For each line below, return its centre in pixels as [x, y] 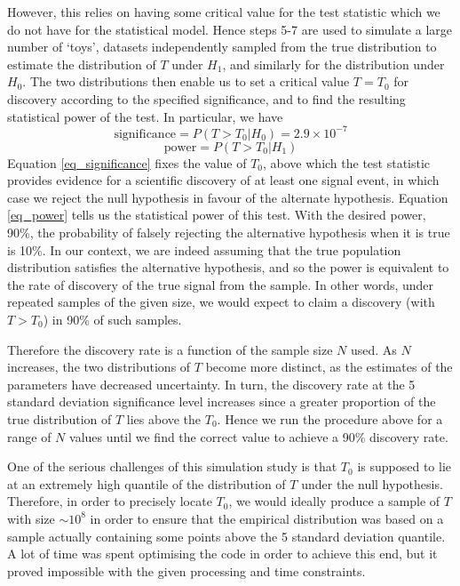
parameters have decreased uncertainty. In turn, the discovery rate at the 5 [211, 384]
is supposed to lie [404, 466]
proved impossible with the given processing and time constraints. [186, 570]
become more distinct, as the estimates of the [329, 367]
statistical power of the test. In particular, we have [145, 116]
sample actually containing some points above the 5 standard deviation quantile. [226, 536]
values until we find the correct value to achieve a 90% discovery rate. [259, 436]
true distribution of [59, 418]
